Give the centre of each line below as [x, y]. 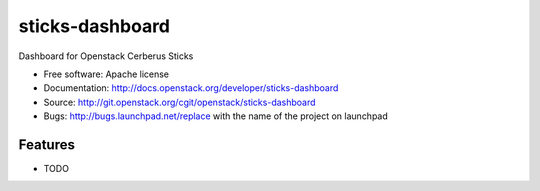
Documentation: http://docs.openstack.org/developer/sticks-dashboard [191, 88]
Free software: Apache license [106, 74]
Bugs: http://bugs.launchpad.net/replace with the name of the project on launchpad [216, 116]
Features [46, 144]
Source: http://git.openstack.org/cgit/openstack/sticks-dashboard [179, 102]
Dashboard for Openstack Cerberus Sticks [106, 56]
